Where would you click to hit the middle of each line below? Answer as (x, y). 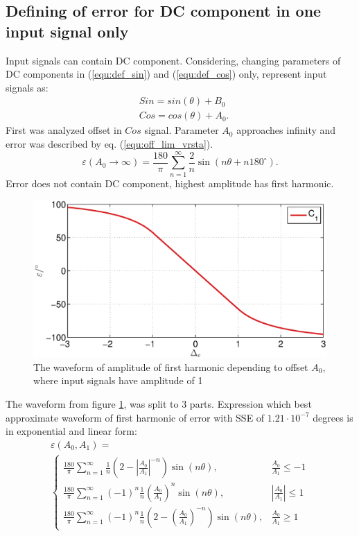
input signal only (67, 31)
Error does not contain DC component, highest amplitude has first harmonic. (170, 183)
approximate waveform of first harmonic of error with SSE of (135, 417)
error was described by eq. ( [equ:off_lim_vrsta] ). (110, 144)
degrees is (333, 417)
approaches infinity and (286, 130)
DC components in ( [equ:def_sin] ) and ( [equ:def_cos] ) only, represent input (166, 74)
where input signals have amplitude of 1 (118, 380)
